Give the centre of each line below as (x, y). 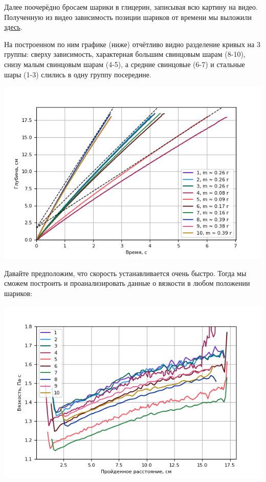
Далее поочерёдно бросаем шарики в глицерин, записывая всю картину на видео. (131, 7)
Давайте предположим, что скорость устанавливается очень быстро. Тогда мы (125, 273)
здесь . (13, 27)
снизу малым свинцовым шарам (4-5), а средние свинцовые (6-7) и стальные (125, 64)
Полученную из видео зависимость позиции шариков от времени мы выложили (128, 17)
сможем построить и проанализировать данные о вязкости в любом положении (127, 283)
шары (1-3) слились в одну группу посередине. (78, 74)
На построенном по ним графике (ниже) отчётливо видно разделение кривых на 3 (132, 44)
